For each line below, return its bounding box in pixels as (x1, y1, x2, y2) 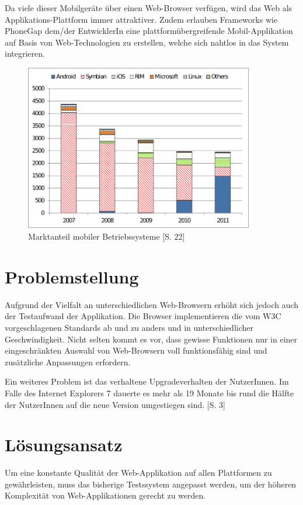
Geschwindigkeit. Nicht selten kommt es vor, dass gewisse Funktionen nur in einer (5, 333, 298, 345)
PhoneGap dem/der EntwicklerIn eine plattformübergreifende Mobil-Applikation (5, 25, 293, 37)
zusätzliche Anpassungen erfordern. (5, 355, 131, 368)
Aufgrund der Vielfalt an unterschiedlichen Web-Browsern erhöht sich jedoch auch (5, 298, 299, 310)
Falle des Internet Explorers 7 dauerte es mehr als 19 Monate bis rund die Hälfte (5, 386, 294, 399)
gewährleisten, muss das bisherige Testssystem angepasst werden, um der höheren (5, 478, 297, 490)
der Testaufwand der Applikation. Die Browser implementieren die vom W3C (5, 310, 281, 322)
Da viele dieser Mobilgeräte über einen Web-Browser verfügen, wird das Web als (5, 2, 292, 13)
